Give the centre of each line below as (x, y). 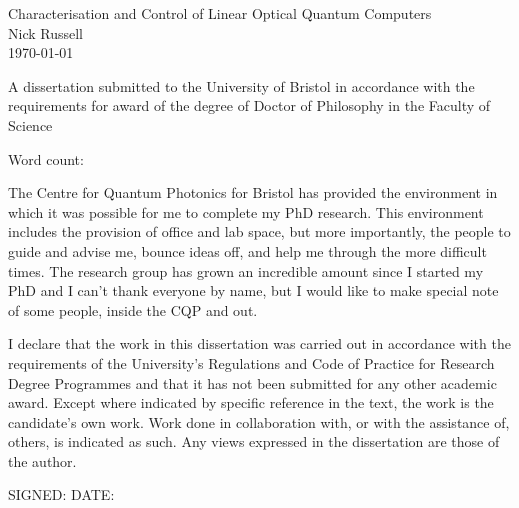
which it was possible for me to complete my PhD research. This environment (246, 211)
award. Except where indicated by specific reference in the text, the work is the (251, 402)
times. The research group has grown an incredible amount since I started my (246, 270)
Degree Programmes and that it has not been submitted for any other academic (252, 382)
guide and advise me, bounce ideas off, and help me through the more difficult (247, 250)
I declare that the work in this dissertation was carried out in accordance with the (259, 343)
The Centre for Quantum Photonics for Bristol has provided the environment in (253, 192)
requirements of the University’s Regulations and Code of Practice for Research (251, 362)
